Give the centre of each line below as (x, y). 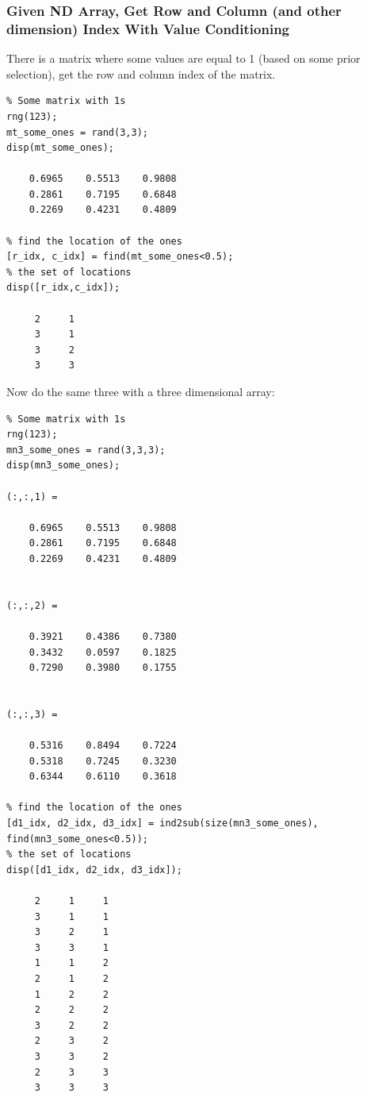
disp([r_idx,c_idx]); (63, 288)
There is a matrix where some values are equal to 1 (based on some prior (183, 58)
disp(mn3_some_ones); (63, 466)
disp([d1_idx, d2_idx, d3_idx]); (94, 870)
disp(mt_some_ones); (61, 148)
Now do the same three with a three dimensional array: (141, 392)
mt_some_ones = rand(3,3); (77, 132)
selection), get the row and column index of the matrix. (141, 73)
